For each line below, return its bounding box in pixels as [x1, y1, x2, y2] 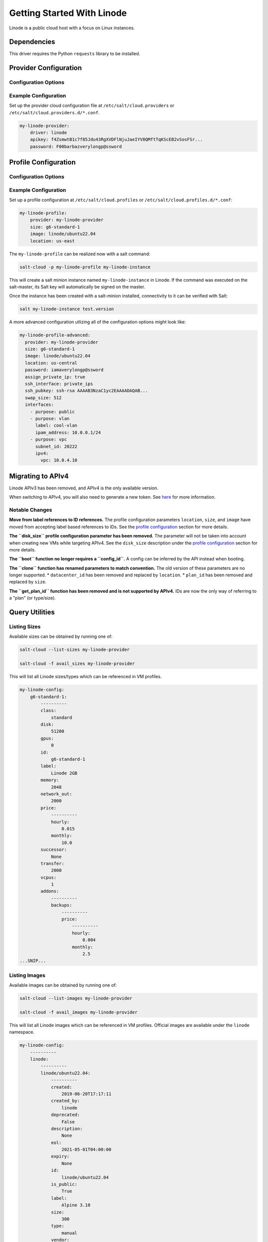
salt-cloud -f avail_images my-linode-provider [19, 1009, 137, 1015]
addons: [40, 888, 60, 894]
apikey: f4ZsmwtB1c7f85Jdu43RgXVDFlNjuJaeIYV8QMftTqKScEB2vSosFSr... [30, 137, 203, 143]
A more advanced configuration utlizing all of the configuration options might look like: [9, 319, 186, 325]
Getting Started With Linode [9, 7, 127, 18]
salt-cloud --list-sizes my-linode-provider [19, 647, 130, 653]
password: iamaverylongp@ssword [25, 367, 104, 373]
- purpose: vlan [30, 415, 69, 421]
